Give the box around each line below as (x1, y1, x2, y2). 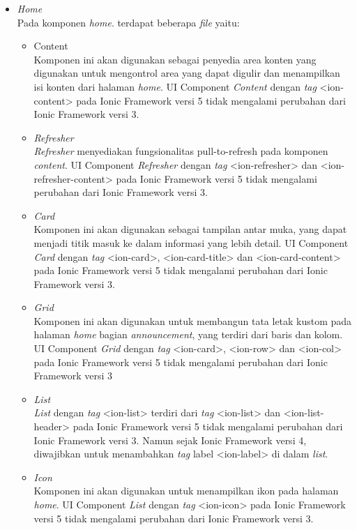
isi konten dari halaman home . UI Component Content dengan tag (33, 79, 317, 93)
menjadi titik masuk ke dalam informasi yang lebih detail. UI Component (33, 235, 349, 250)
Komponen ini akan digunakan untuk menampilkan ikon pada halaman (33, 483, 339, 498)
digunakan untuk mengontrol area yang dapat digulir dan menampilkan (33, 66, 340, 80)
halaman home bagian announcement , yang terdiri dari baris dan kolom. (33, 327, 343, 342)
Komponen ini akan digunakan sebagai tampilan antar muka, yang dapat (33, 222, 347, 236)
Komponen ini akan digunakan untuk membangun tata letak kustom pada (33, 313, 352, 328)
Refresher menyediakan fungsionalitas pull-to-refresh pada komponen (33, 144, 328, 158)
